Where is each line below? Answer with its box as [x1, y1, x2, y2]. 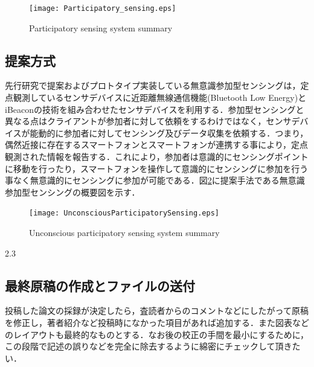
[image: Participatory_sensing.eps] [29, 4, 176, 13]
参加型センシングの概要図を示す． [5, 185, 140, 198]
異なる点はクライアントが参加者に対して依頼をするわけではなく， [5, 115, 266, 127]
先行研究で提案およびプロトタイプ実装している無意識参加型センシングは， [5, 79, 301, 92]
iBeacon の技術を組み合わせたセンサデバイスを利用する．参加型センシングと [5, 103, 304, 115]
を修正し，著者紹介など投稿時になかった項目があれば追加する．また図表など [5, 316, 309, 329]
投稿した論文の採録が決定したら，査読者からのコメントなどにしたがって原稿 [5, 304, 309, 317]
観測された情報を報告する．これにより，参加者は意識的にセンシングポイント [5, 150, 309, 163]
